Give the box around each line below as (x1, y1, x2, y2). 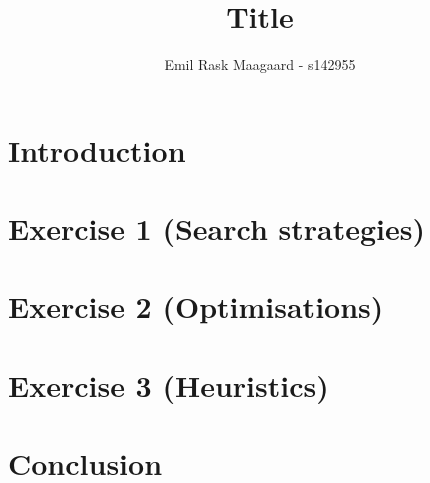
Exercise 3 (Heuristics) (8, 364, 329, 405)
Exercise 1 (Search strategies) (8, 208, 426, 249)
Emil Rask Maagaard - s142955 (164, 54, 356, 75)
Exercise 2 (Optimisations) (8, 286, 384, 327)
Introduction (8, 129, 186, 170)
